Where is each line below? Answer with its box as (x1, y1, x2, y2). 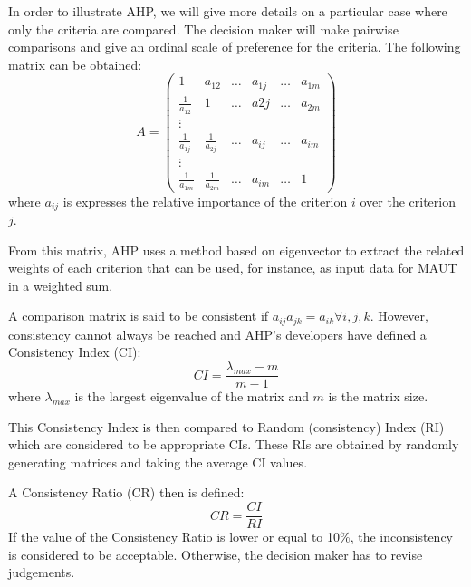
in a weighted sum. (8, 275, 113, 294)
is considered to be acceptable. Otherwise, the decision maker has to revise (8, 544, 423, 563)
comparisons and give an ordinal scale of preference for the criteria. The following (8, 37, 461, 56)
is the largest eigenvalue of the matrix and (74, 387, 309, 406)
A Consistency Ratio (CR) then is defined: (8, 483, 245, 502)
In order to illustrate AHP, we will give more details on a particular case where (8, 2, 447, 20)
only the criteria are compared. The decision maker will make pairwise (8, 19, 399, 38)
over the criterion (360, 191, 456, 210)
